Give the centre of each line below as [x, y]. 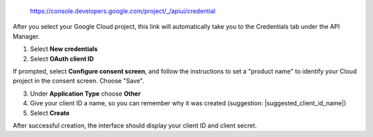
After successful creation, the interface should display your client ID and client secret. [135, 125]
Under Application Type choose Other [85, 94]
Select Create [50, 113]
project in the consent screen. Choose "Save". [78, 81]
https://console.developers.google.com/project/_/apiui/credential [123, 11]
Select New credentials [64, 49]
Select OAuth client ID [62, 59]
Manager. [26, 36]
